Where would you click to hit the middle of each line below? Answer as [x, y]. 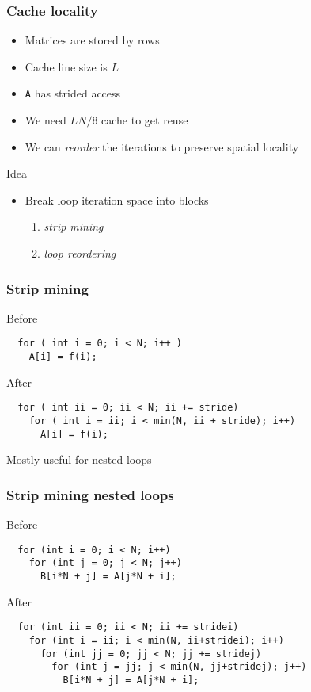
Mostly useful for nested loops [79, 459]
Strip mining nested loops [90, 494]
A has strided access [73, 93]
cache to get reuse [145, 120]
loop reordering [80, 253]
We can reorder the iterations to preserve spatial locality [162, 146]
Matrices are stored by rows [92, 40]
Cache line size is [66, 66]
